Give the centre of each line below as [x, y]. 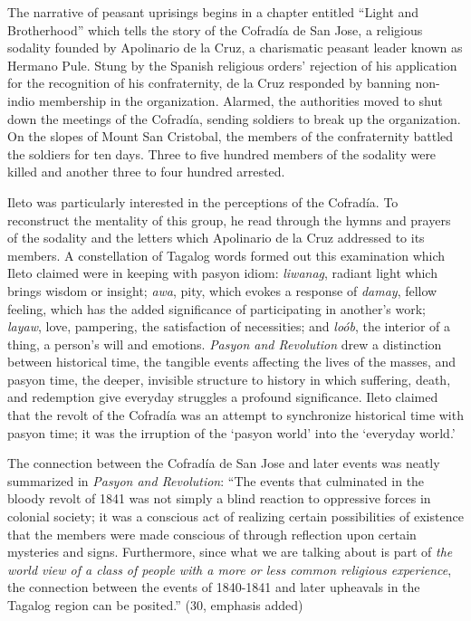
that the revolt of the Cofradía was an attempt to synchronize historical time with [235, 415]
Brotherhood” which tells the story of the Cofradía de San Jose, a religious [215, 29]
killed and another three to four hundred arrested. [146, 172]
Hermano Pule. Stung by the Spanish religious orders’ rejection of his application [232, 65]
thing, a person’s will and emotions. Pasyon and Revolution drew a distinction [225, 344]
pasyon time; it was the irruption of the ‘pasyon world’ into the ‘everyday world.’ [231, 432]
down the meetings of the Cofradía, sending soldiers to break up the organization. [234, 118]
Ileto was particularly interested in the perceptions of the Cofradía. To [203, 201]
